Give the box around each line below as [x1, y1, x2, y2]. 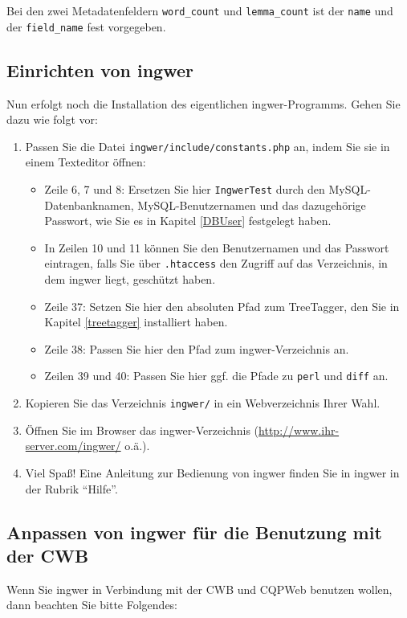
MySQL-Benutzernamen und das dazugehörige [137, 196, 366, 213]
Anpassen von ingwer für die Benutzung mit [6, 519, 382, 544]
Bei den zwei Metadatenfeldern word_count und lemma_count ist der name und [6, 2, 393, 18]
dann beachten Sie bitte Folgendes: [6, 596, 178, 613]
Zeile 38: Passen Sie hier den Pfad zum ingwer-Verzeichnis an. [44, 340, 349, 357]
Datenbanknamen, [44, 196, 134, 213]
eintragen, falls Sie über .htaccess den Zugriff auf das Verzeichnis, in [44, 255, 388, 272]
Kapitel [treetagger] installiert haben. [44, 313, 228, 330]
